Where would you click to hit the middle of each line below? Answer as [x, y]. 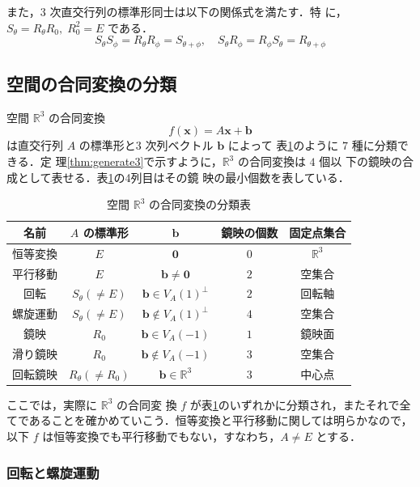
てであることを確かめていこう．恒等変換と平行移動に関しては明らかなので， [210, 420]
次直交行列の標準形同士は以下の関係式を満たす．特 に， [198, 11]
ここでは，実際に [52, 404]
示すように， [189, 161]
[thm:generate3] [105, 161]
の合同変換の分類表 [200, 204]
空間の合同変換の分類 [91, 84]
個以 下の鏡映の [361, 161]
